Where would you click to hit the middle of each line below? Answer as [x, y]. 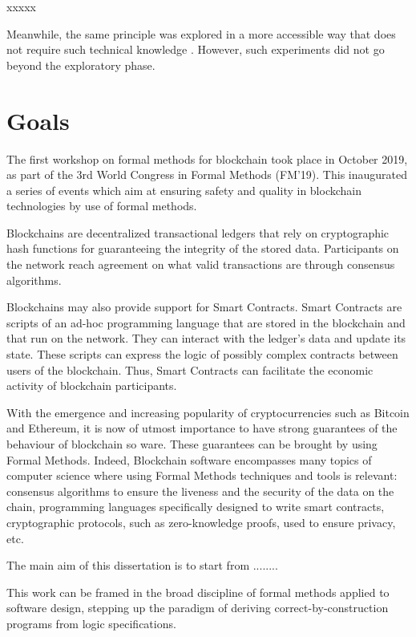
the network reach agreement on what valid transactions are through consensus [201, 264]
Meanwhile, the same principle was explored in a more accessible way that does [201, 33]
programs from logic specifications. [91, 623]
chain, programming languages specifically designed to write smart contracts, [196, 507]
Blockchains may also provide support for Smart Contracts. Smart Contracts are [204, 307]
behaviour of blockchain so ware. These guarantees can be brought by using [192, 444]
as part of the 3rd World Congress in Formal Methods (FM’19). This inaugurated [207, 174]
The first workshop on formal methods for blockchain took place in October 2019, [207, 158]
